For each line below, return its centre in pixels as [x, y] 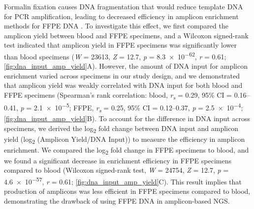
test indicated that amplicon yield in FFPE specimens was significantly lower [120, 45]
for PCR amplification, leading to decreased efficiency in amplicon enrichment [121, 16]
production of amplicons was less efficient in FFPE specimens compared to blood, [127, 191]
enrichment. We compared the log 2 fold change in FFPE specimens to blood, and [127, 150]
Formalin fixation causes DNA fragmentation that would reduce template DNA [124, 6]
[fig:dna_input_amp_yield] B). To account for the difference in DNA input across [127, 118]
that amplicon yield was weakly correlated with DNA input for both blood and [123, 85]
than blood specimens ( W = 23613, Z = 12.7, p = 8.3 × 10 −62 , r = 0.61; [115, 55]
